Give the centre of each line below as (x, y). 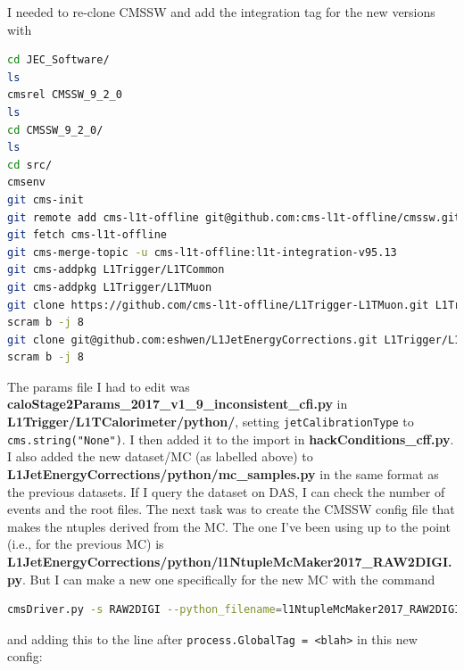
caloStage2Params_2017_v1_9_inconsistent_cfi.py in (178, 404)
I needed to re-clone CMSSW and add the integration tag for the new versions (221, 12)
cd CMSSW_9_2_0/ (55, 130)
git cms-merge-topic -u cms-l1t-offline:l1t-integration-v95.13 (202, 252)
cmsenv (26, 182)
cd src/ (30, 165)
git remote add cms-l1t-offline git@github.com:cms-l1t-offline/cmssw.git (234, 217)
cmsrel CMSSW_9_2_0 (65, 95)
